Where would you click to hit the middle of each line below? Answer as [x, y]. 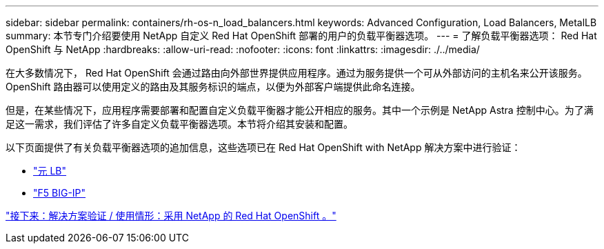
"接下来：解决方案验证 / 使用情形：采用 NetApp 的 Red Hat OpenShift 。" [171, 216]
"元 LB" [50, 171]
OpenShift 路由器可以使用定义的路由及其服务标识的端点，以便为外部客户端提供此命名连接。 [213, 87]
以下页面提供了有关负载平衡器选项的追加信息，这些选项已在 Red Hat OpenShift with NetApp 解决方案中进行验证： [263, 147]
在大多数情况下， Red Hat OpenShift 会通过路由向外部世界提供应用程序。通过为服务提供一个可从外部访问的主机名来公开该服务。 [296, 73]
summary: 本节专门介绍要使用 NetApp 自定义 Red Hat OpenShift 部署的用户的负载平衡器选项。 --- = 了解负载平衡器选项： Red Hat [301, 36]
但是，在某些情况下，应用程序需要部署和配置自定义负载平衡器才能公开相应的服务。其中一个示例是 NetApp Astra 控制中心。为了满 [300, 110]
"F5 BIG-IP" [60, 193]
